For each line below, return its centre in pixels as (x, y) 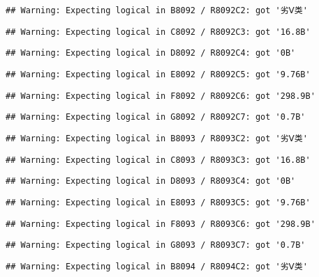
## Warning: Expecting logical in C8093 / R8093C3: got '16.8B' (158, 160)
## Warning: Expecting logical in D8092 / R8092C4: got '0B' (151, 53)
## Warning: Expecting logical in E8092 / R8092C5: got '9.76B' (158, 74)
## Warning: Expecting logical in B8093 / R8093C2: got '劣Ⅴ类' (157, 138)
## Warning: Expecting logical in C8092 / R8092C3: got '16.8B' (158, 32)
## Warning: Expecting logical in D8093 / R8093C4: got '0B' (151, 181)
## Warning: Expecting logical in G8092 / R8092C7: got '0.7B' (156, 117)
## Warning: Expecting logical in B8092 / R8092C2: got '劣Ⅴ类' (157, 10)
